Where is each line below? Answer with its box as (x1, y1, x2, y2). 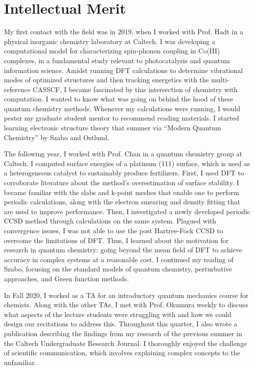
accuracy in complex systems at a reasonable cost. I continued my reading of (4, 254, 234, 264)
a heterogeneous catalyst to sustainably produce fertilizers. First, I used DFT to (4, 168, 244, 178)
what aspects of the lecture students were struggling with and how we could (4, 309, 231, 319)
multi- (211, 74, 230, 85)
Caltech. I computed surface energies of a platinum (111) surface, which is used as (4, 158, 250, 168)
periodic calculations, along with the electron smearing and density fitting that (4, 197, 240, 207)
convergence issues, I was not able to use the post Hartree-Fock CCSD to (4, 225, 223, 235)
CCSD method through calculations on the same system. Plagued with (4, 216, 216, 226)
